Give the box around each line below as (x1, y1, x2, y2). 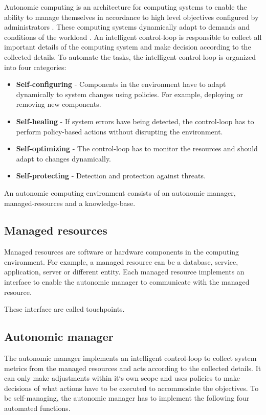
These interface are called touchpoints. (4, 304, 125, 314)
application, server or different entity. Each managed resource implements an (4, 266, 245, 277)
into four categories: (4, 61, 66, 72)
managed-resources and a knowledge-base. (4, 197, 136, 208)
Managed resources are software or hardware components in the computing (4, 246, 239, 257)
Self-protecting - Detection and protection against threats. (16, 170, 206, 181)
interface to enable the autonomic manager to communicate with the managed (4, 276, 250, 287)
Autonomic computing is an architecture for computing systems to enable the (4, 2, 247, 12)
